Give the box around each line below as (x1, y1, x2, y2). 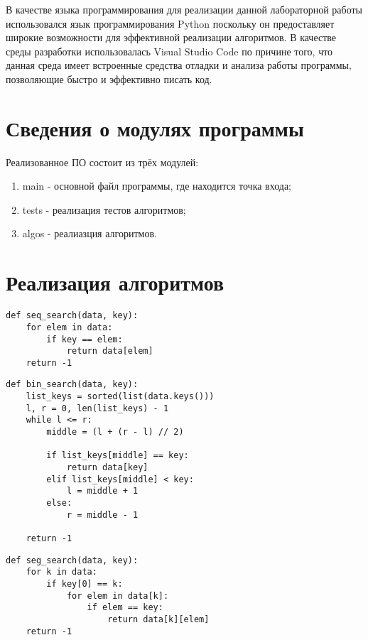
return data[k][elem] (107, 614, 210, 624)
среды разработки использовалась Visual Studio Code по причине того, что (6, 43, 333, 58)
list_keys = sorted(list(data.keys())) (26, 391, 215, 402)
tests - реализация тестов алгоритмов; (22, 202, 186, 217)
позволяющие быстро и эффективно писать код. (6, 71, 212, 86)
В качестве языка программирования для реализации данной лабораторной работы (6, 2, 363, 16)
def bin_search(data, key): (6, 379, 139, 390)
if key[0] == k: (46, 578, 123, 589)
